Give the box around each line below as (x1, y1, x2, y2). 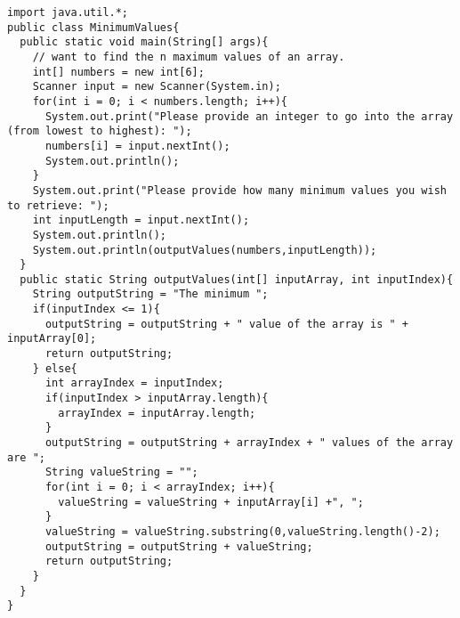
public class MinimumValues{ (7, 20, 180, 34)
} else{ (32, 362, 77, 375)
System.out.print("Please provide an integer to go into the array (44, 110, 454, 123)
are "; (7, 451, 45, 464)
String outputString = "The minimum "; (32, 288, 269, 301)
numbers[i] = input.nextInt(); (44, 139, 230, 152)
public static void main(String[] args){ (20, 36, 269, 49)
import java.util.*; (7, 6, 129, 19)
